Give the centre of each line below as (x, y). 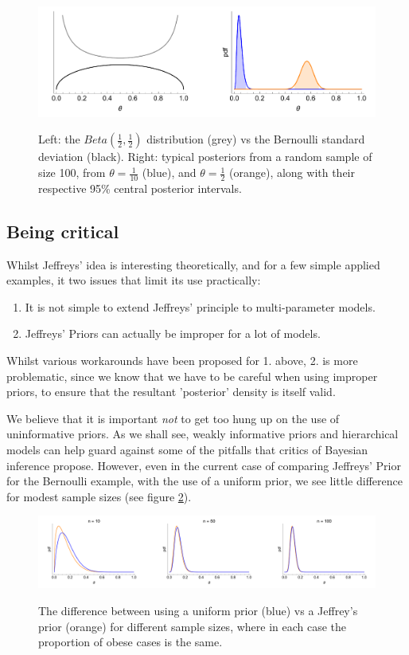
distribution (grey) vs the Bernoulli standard (256, 139)
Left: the (59, 139)
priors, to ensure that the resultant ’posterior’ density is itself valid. (171, 392)
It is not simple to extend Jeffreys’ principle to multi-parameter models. (200, 306)
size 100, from (72, 173)
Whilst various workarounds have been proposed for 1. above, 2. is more (182, 361)
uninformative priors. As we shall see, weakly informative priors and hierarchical (203, 434)
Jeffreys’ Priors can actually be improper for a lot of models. (173, 333)
